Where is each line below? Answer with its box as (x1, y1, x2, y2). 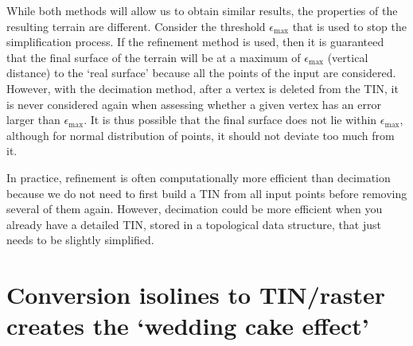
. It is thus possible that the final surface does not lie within (84, 111, 377, 128)
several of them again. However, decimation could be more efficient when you (6, 200, 383, 217)
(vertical (327, 49, 368, 65)
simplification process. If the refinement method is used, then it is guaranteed (6, 33, 384, 50)
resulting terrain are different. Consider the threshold (6, 17, 266, 34)
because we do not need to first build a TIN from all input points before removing (6, 185, 407, 201)
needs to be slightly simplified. (6, 231, 154, 248)
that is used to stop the (292, 17, 407, 34)
